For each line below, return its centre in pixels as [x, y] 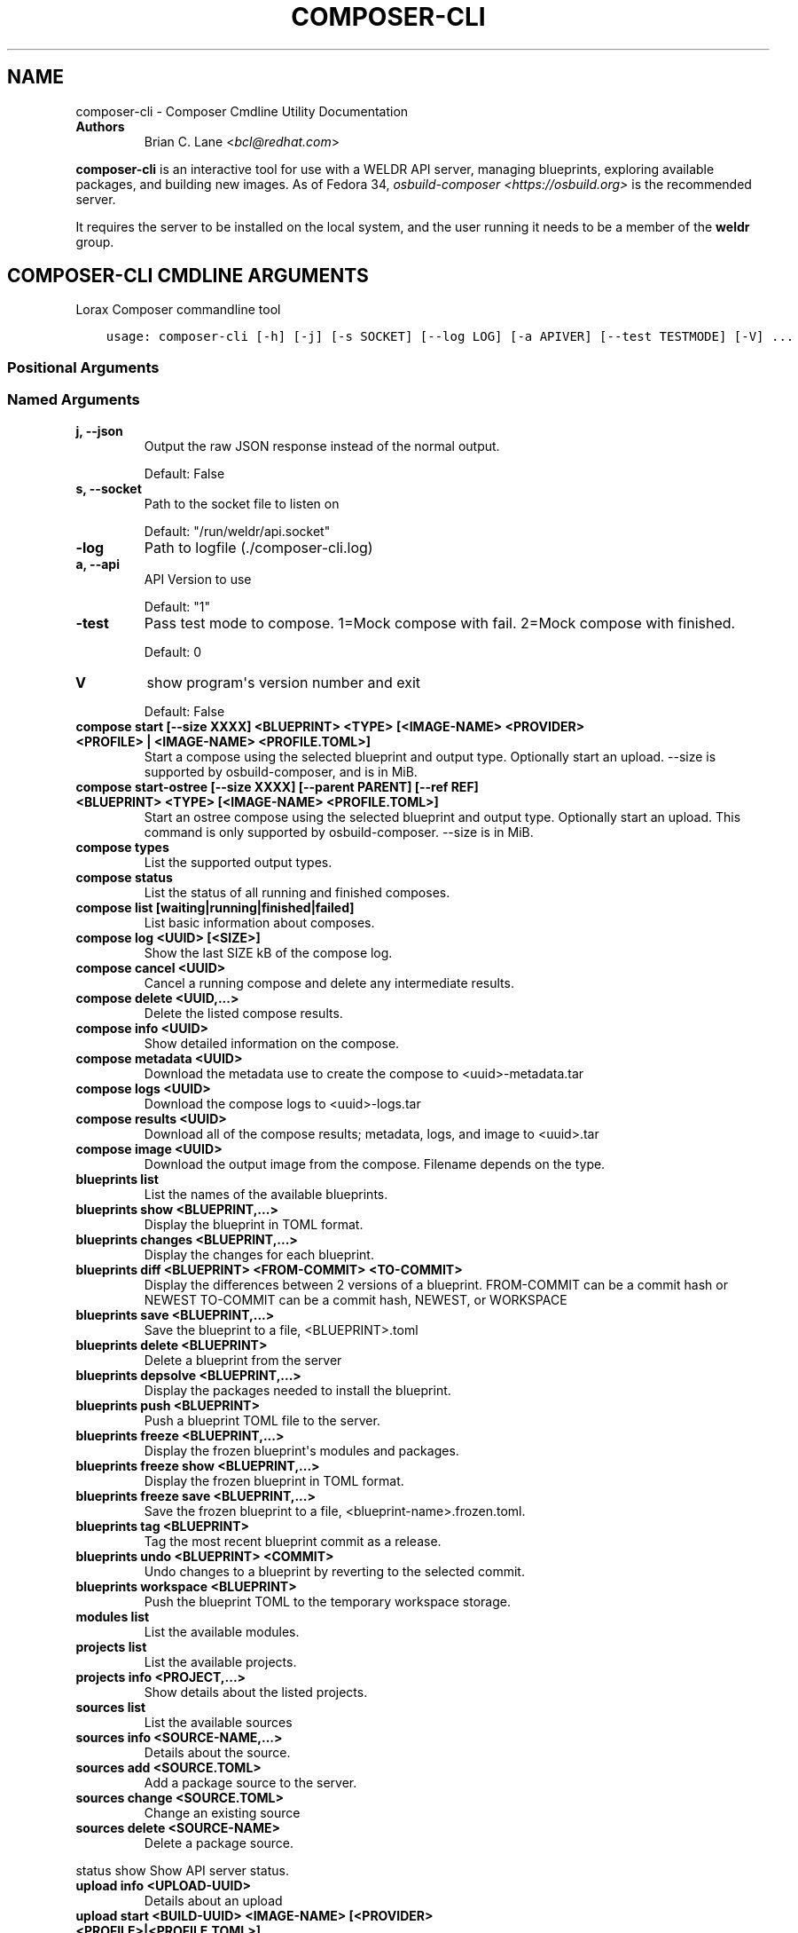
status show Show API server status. [182, 1870]
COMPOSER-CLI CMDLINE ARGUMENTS [188, 276]
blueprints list [117, 1179]
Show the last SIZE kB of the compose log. [268, 952]
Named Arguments [74, 400]
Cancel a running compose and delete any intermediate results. [329, 982]
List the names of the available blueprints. [266, 1194]
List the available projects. [220, 1661]
